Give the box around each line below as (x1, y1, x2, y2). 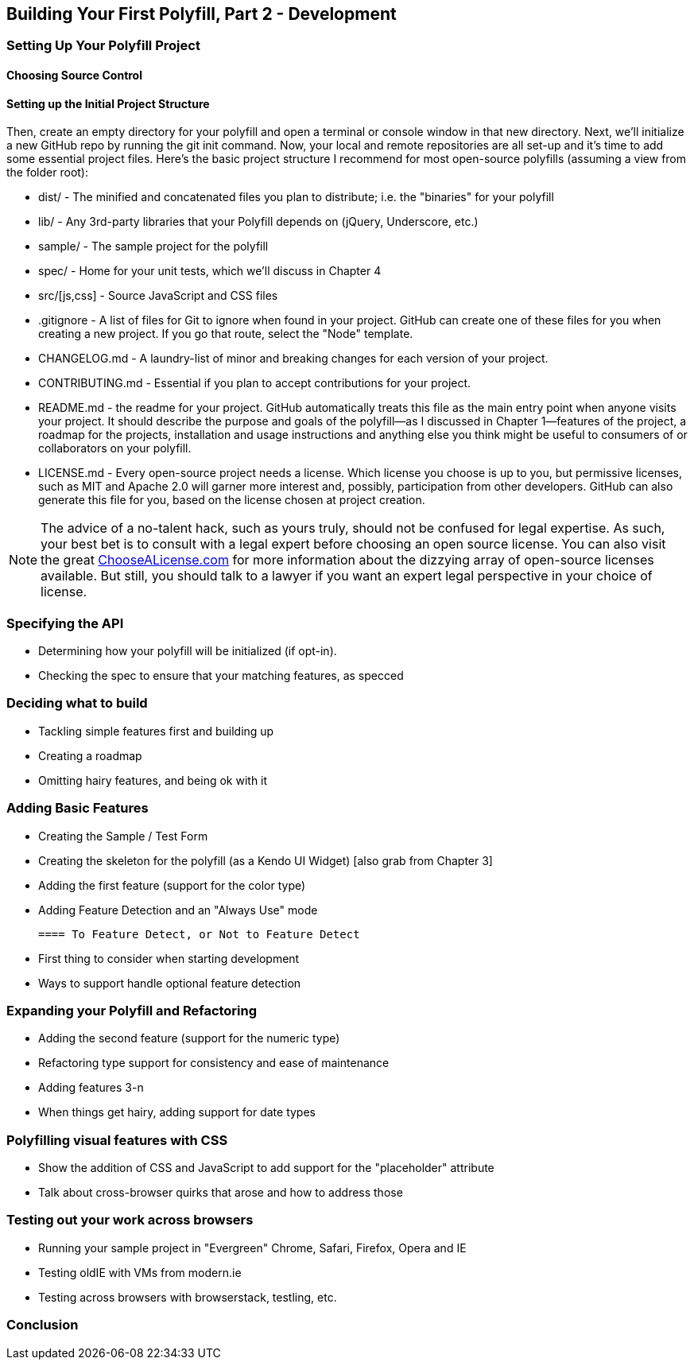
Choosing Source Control (6, 68, 143, 83)
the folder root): (6, 165, 89, 180)
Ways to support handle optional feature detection (38, 976, 301, 990)
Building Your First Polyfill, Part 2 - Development (6, 4, 397, 24)
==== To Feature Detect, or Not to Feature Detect (38, 927, 360, 941)
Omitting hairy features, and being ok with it (38, 773, 268, 787)
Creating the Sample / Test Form (38, 829, 208, 843)
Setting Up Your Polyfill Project (6, 37, 200, 54)
